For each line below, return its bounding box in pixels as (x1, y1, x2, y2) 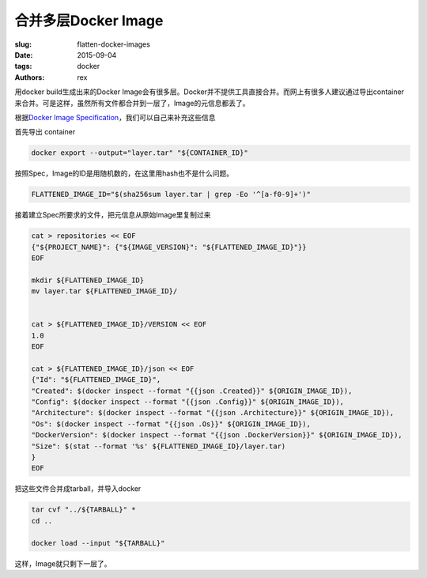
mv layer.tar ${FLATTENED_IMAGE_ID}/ (31, 287, 178, 296)
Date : (14, 50, 33, 59)
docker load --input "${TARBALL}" (31, 538, 165, 547)
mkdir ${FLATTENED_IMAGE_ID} (31, 275, 145, 285)
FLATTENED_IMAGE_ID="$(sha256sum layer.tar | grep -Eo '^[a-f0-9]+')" (31, 190, 312, 199)
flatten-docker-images (77, 40, 150, 49)
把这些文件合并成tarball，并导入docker (14, 484, 142, 493)
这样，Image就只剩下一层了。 (14, 558, 111, 569)
